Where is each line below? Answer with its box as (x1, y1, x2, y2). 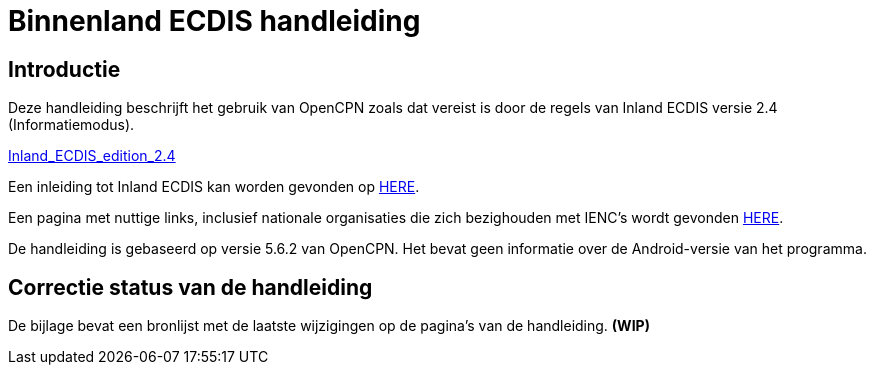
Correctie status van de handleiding (8, 274, 373, 300)
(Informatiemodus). (8, 116, 135, 134)
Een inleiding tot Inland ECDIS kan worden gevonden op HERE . (8, 178, 420, 196)
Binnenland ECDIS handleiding (8, 4, 421, 38)
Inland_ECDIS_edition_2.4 (8, 147, 176, 165)
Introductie (8, 56, 121, 82)
